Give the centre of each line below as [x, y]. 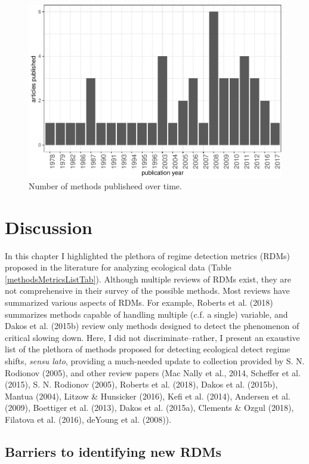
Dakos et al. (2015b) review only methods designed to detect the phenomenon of [152, 326]
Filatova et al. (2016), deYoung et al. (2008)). [88, 419]
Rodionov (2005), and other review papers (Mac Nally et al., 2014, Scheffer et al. [153, 372]
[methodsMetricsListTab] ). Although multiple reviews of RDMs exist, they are [148, 279]
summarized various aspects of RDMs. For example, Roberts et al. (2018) [139, 302]
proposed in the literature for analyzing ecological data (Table [118, 267]
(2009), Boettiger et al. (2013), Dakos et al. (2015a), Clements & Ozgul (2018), [149, 408]
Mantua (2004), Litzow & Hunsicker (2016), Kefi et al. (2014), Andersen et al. [148, 396]
